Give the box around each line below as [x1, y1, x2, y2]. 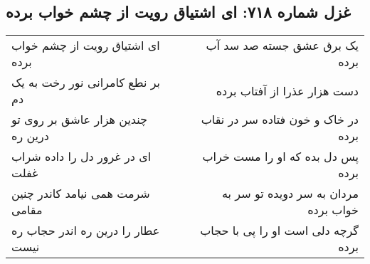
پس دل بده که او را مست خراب [202, 148, 359, 165]
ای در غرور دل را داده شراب [11, 148, 152, 165]
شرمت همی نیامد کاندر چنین [11, 185, 150, 202]
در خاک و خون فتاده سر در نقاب [201, 111, 359, 128]
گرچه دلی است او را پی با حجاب [200, 222, 359, 239]
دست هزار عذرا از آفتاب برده [216, 82, 359, 99]
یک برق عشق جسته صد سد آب [206, 37, 359, 54]
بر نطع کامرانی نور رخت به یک [11, 74, 161, 91]
